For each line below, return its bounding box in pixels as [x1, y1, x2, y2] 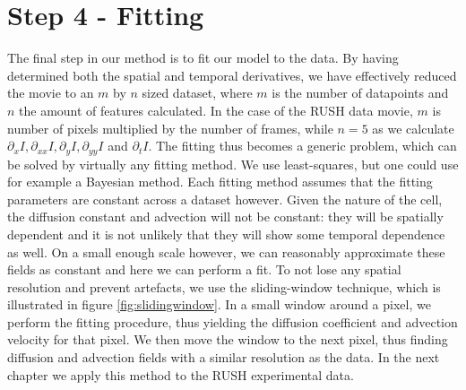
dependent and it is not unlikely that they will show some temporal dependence [7, 224, 445, 243]
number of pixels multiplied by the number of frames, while [7, 118, 333, 137]
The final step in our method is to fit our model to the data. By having [7, 48, 399, 67]
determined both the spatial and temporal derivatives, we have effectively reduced [7, 65, 457, 84]
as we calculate [372, 118, 454, 137]
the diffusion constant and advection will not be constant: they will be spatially [7, 207, 444, 226]
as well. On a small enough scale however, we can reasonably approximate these [7, 242, 445, 261]
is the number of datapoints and [272, 83, 449, 102]
